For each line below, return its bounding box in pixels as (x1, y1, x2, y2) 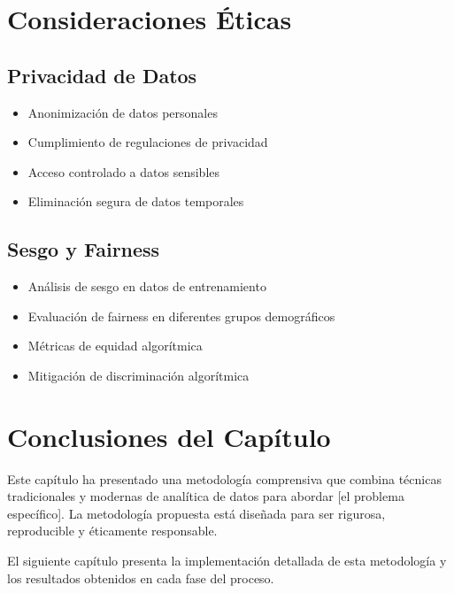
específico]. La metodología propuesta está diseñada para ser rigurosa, (7, 504, 386, 522)
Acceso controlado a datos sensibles (27, 162, 220, 181)
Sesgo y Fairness (7, 235, 160, 263)
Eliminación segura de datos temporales (27, 192, 244, 211)
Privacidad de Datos (7, 61, 197, 89)
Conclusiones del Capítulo (7, 418, 331, 454)
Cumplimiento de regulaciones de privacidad (27, 133, 268, 151)
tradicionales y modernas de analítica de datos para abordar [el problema (7, 487, 404, 505)
